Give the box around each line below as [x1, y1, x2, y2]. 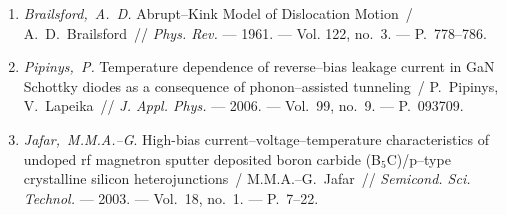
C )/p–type [386, 148, 451, 169]
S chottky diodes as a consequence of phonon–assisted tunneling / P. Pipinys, [23, 75, 499, 96]
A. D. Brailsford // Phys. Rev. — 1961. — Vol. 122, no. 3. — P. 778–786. [23, 22, 487, 43]
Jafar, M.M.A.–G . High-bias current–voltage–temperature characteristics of [23, 128, 490, 149]
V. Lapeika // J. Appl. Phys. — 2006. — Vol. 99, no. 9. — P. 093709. [23, 95, 464, 116]
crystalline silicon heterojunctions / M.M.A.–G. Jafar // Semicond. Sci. [23, 168, 471, 189]
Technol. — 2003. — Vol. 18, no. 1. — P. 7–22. [23, 187, 319, 208]
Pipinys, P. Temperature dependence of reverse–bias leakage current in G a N [23, 56, 495, 77]
